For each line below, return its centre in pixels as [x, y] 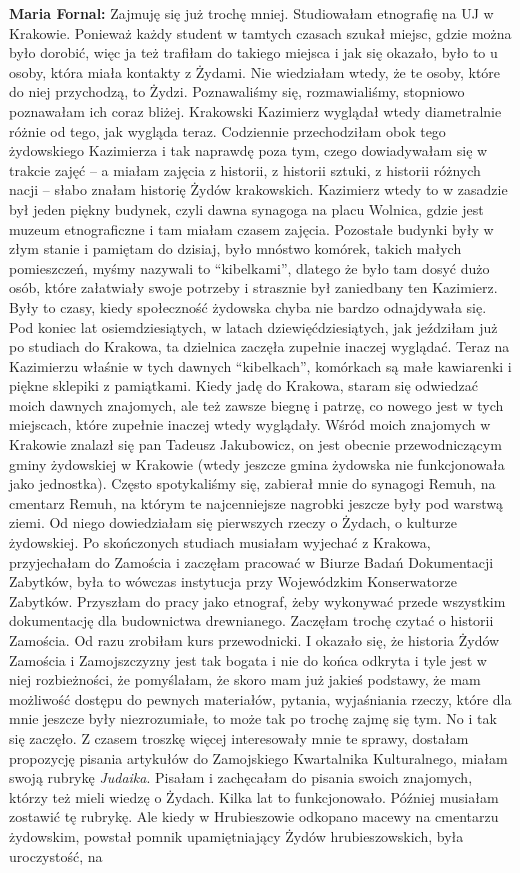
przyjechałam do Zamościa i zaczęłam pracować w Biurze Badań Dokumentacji [251, 561]
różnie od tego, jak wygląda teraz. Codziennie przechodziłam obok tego [227, 130]
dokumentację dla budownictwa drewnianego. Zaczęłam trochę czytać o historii [251, 620]
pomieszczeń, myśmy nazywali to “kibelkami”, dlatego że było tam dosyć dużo [249, 267]
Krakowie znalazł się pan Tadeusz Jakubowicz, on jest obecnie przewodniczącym [255, 444]
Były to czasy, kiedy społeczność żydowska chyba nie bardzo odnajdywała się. [248, 306]
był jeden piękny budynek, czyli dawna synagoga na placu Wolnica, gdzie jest [246, 208]
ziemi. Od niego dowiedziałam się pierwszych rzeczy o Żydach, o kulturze [233, 522]
